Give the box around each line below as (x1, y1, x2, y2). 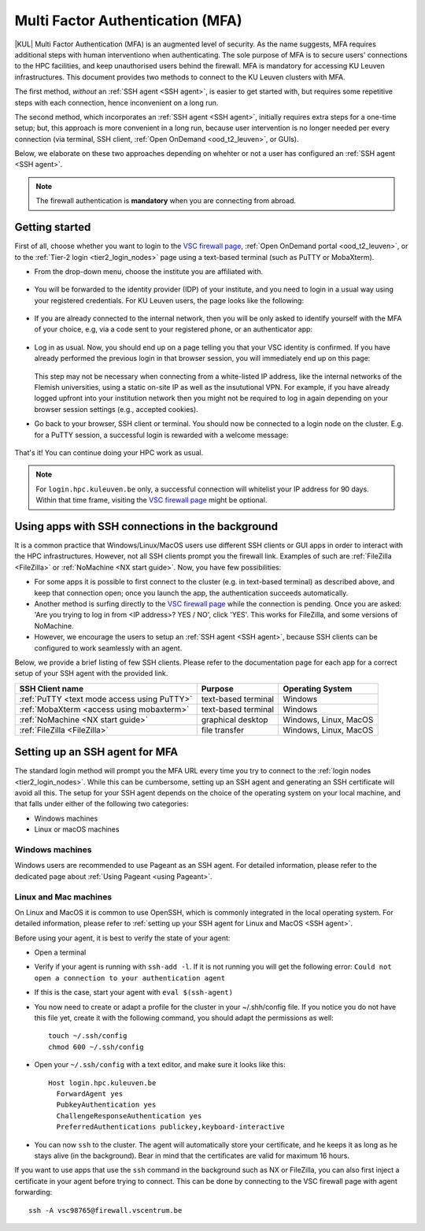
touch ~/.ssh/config (48, 1032, 128, 1040)
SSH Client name (19, 683, 84, 694)
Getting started (14, 221, 91, 234)
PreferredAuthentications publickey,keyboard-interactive (56, 1122, 285, 1132)
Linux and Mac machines (14, 891, 113, 902)
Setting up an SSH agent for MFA (14, 745, 179, 759)
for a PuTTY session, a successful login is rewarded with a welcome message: (34, 430, 289, 439)
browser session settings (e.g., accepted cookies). (34, 404, 198, 413)
